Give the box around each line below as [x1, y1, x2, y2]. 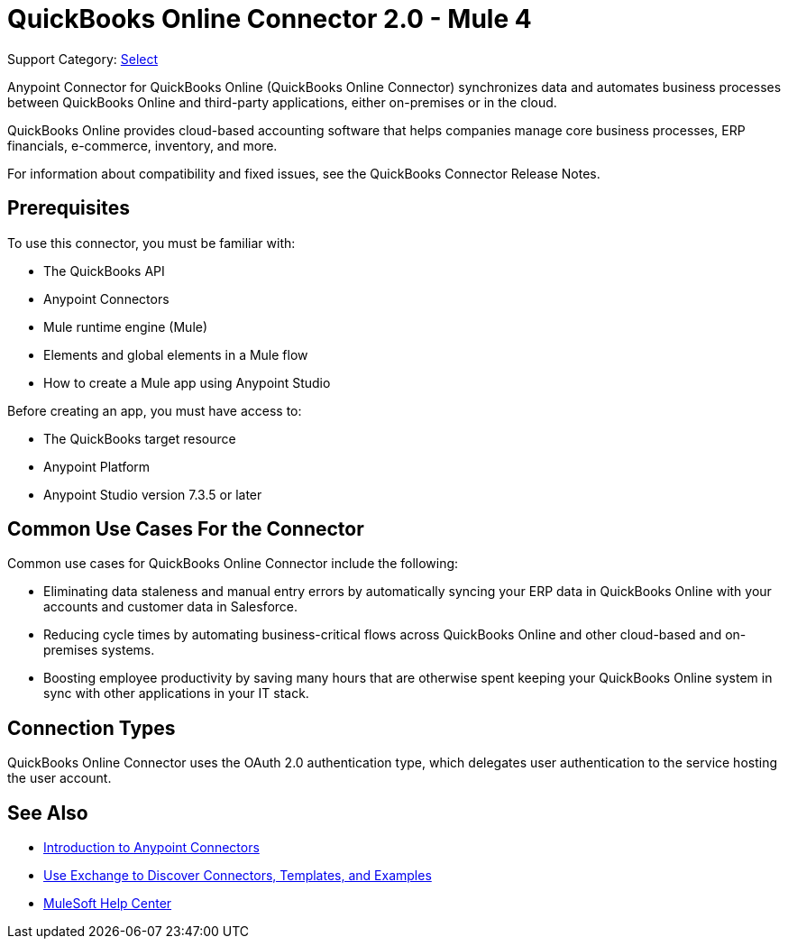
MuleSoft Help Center [43, 895, 172, 912]
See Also [7, 801, 88, 824]
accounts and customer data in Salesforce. [43, 599, 298, 615]
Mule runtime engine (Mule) [43, 318, 208, 335]
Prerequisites [7, 197, 130, 220]
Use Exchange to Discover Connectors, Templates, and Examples [43, 868, 432, 884]
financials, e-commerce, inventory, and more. [7, 137, 278, 153]
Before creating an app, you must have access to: [7, 402, 302, 418]
